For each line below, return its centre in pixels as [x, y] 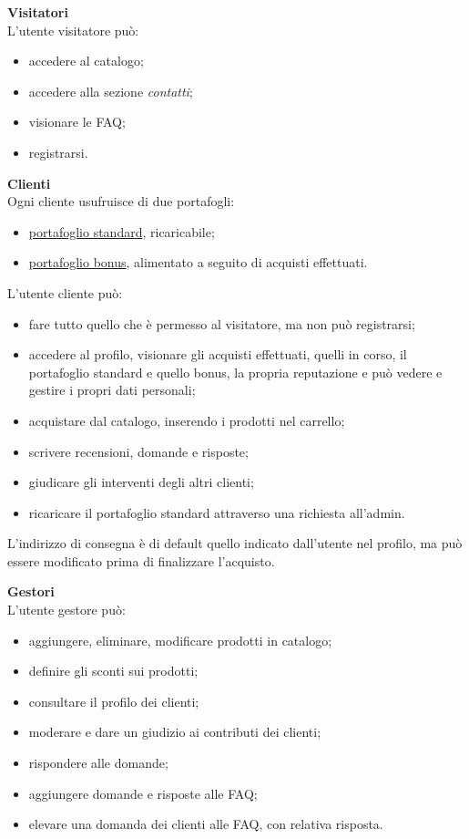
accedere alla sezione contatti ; [111, 91]
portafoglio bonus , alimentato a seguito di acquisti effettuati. [198, 262]
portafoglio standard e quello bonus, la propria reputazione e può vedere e [235, 372]
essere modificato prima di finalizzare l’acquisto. [141, 560]
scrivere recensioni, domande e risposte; [138, 451]
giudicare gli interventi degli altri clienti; [141, 482]
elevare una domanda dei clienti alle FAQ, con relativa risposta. [206, 824]
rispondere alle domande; [98, 763]
